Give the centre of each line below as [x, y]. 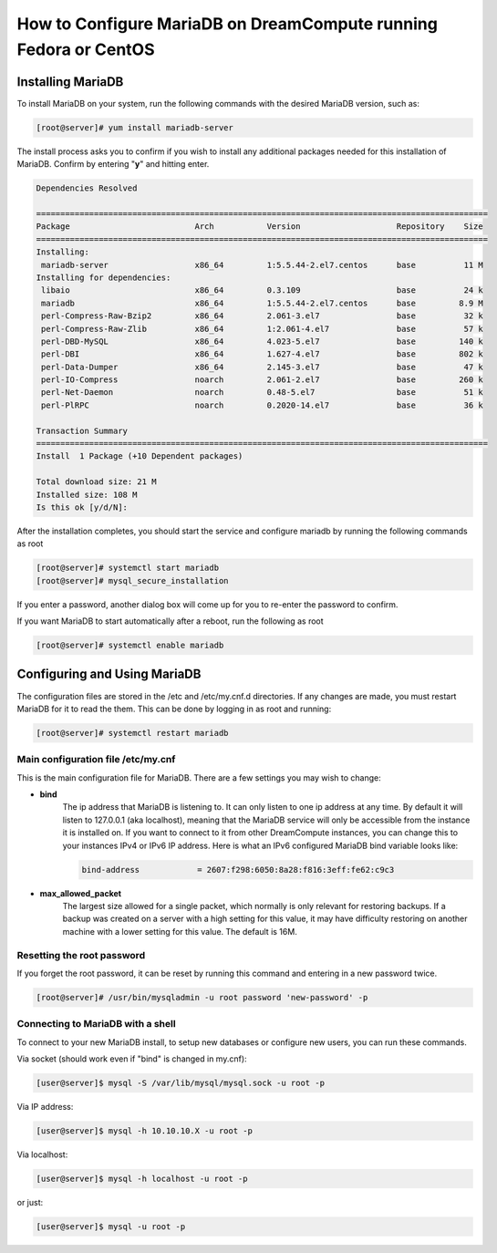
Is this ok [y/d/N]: [82, 507]
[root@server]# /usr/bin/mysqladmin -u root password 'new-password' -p [202, 997]
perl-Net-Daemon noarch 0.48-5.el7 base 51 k [262, 393]
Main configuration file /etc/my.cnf [96, 760]
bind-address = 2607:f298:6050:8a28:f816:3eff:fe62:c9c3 [238, 870]
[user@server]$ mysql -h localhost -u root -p [142, 1178]
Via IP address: [45, 1107]
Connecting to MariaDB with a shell [97, 1024]
